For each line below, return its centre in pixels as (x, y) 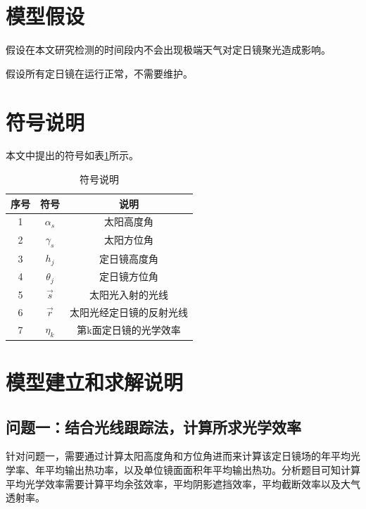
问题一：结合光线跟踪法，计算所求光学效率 (153, 426)
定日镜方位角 (129, 276)
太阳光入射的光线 (129, 294)
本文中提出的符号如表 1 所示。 (72, 155)
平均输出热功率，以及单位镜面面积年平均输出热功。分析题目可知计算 (202, 469)
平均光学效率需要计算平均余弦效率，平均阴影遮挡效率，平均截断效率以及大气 (183, 483)
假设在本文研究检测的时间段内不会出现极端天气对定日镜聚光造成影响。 (168, 50)
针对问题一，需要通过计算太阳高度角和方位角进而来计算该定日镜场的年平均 (178, 456)
